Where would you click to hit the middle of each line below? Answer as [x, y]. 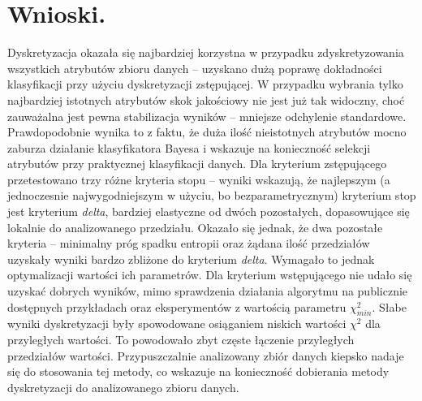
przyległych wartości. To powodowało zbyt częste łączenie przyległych [181, 340]
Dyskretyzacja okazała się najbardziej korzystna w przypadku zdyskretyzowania [206, 52]
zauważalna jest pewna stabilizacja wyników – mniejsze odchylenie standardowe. [207, 116]
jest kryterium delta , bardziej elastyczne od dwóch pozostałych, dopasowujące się [209, 211]
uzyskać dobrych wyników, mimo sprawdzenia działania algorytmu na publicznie [208, 291]
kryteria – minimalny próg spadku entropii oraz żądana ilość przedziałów [189, 243]
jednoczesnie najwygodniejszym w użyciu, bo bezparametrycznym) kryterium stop [212, 195]
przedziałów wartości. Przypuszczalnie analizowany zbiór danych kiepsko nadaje [206, 355]
